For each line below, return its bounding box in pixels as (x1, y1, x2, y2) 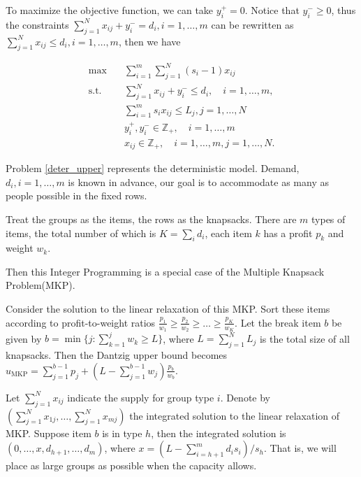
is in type (102, 425, 142, 440)
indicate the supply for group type (67, 390, 214, 404)
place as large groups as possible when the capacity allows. (6, 458, 257, 473)
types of (311, 211, 346, 226)
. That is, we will (263, 441, 337, 455)
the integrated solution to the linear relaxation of (129, 408, 340, 422)
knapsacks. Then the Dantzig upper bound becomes (6, 348, 228, 362)
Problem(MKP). (6, 278, 75, 292)
